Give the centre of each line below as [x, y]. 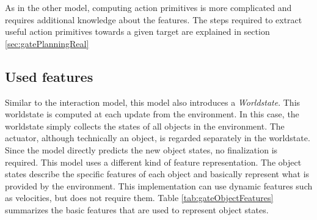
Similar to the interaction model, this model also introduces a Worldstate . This [153, 102]
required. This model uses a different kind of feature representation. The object [153, 162]
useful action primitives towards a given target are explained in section [137, 31]
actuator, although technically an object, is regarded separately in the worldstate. [158, 138]
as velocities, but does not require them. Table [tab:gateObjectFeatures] [139, 198]
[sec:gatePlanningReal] [47, 43]
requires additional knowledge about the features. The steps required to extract [154, 19]
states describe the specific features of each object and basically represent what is [157, 174]
